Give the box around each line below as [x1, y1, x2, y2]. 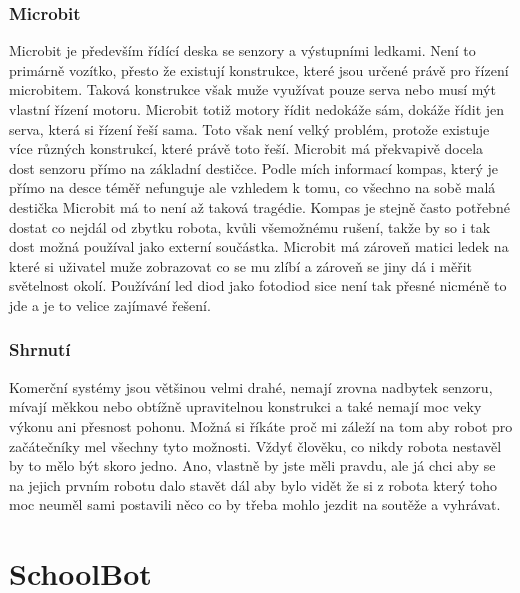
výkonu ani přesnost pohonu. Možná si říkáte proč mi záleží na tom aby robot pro [9, 415, 513, 436]
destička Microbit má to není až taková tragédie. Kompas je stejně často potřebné [9, 196, 510, 217]
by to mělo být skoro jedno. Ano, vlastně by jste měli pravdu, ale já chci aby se [9, 455, 496, 476]
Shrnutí [9, 337, 71, 362]
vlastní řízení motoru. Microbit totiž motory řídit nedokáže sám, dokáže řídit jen [9, 99, 505, 119]
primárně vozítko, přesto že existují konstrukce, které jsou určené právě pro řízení [9, 59, 509, 80]
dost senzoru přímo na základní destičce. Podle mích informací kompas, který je [9, 157, 499, 178]
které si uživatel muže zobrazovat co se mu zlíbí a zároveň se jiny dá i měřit [9, 255, 473, 276]
